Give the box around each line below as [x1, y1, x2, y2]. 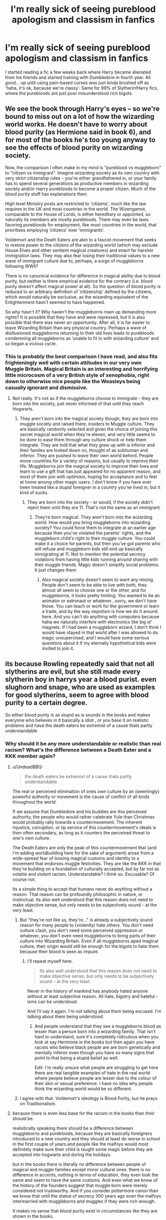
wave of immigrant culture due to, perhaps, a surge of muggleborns [5, 258, 144, 264]
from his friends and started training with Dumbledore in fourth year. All [5, 74, 151, 80]
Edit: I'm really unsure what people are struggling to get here [34, 1065, 159, 1071]
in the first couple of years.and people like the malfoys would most [12, 1141, 149, 1147]
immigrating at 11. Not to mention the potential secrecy [34, 551, 146, 557]
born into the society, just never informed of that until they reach [12, 401, 144, 407]
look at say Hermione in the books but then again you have [34, 1039, 155, 1045]
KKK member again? [5, 752, 56, 759]
